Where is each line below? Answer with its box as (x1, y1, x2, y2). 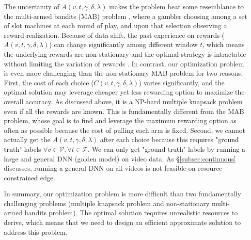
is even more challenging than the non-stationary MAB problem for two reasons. (4, 68, 243, 78)
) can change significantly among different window (49, 39, 198, 49)
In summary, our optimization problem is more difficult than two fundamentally (4, 189, 241, 199)
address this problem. (4, 226, 67, 237)
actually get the (4, 134, 51, 144)
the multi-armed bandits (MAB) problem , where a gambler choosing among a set (4, 11, 247, 21)
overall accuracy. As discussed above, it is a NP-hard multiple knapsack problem (4, 96, 243, 106)
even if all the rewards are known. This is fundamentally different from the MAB (4, 106, 244, 116)
